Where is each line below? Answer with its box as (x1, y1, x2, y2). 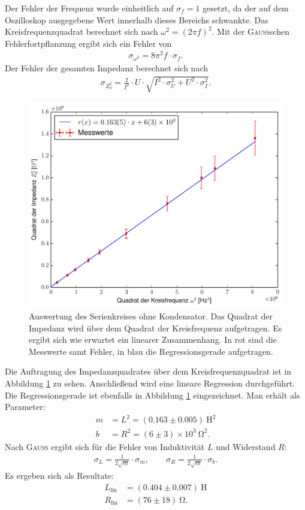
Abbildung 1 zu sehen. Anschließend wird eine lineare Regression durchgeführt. (5, 376, 295, 389)
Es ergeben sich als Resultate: (5, 469, 114, 481)
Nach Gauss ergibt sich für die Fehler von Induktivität (5, 440, 205, 452)
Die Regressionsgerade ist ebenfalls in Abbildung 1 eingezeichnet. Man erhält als (5, 388, 300, 401)
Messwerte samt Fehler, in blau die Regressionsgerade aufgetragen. (29, 345, 273, 357)
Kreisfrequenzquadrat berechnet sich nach (5, 25, 158, 38)
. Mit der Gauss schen (212, 25, 290, 38)
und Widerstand (216, 440, 276, 452)
